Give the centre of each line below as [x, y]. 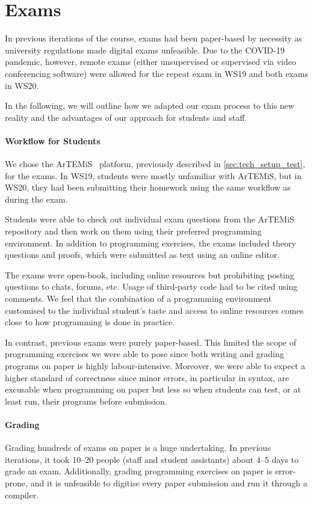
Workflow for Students [53, 140]
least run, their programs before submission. [86, 401]
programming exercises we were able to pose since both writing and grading [144, 354]
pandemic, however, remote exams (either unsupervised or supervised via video [150, 62]
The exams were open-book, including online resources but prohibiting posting [150, 274]
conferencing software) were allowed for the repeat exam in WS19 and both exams [156, 73]
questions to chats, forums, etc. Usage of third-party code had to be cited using [151, 286]
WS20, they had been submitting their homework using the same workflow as [148, 187]
